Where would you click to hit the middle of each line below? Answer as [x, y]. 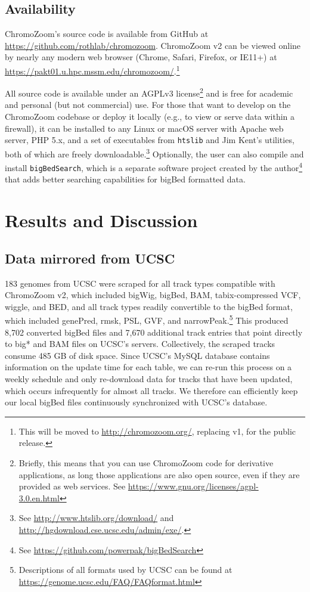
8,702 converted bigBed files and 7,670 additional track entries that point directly [154, 332]
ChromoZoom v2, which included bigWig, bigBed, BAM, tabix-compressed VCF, [153, 295]
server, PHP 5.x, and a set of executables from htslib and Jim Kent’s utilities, [150, 140]
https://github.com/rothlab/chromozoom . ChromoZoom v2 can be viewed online [153, 45]
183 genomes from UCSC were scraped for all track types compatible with [140, 283]
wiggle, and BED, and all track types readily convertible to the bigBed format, [149, 306]
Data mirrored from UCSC [90, 258]
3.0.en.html [39, 498]
